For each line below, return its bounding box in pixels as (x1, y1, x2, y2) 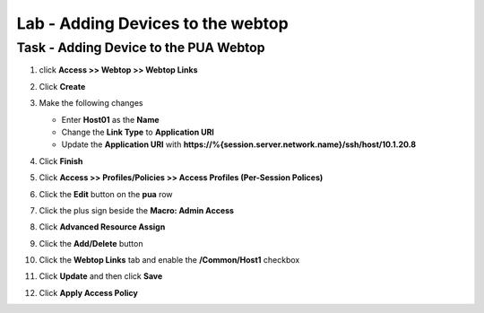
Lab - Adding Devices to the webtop (16, 13, 289, 33)
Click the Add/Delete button (39, 238, 143, 248)
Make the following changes (39, 98, 143, 109)
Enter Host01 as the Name (61, 114, 160, 125)
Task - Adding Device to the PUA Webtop (16, 39, 265, 56)
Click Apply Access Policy (39, 287, 138, 298)
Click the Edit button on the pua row (39, 188, 174, 199)
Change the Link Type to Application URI (61, 126, 215, 137)
